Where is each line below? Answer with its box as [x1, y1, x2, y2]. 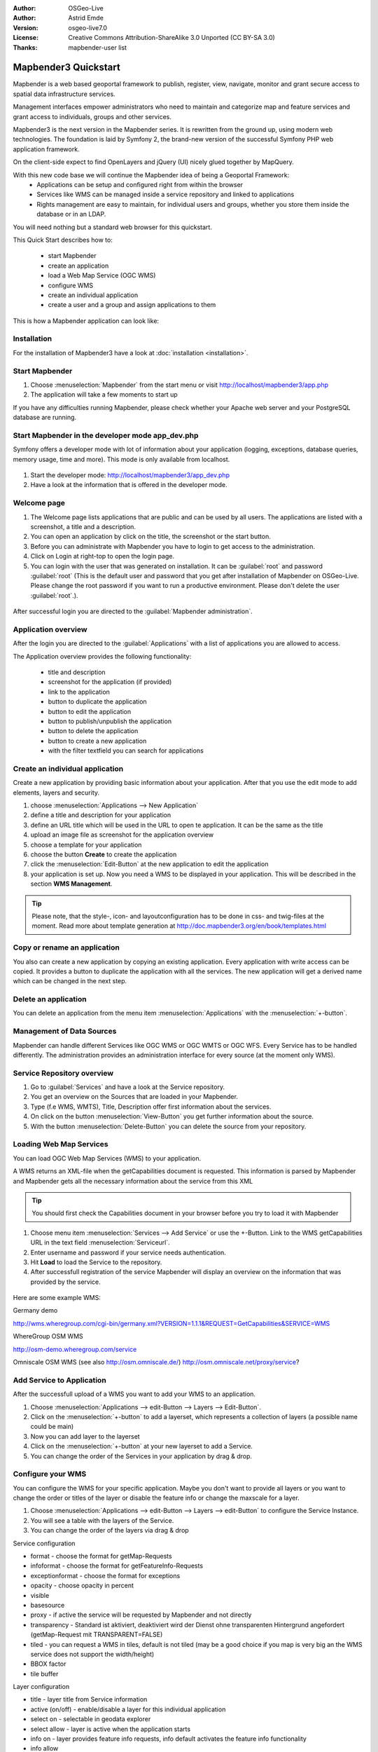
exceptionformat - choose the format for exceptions [30, 1571, 181, 1580]
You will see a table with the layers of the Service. [30, 1516, 174, 1524]
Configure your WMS [13, 1469, 87, 1479]
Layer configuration [13, 1683, 70, 1691]
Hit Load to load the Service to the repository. [30, 1258, 162, 1266]
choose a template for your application [30, 840, 142, 849]
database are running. [13, 413, 77, 422]
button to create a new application [48, 737, 147, 745]
